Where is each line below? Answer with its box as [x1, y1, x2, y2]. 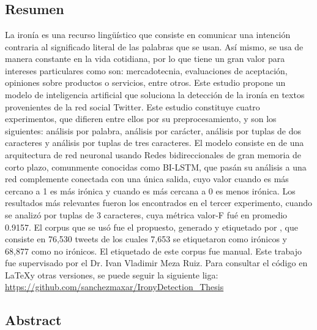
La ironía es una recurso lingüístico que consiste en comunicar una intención [5, 28, 291, 40]
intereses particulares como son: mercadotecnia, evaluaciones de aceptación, [5, 64, 288, 77]
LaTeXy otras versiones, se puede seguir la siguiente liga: [5, 268, 218, 281]
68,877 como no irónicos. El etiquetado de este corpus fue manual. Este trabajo [5, 244, 302, 257]
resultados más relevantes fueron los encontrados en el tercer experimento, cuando [5, 196, 312, 209]
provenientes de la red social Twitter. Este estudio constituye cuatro [5, 100, 260, 113]
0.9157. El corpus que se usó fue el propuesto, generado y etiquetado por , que [5, 220, 299, 233]
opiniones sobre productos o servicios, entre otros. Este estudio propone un [5, 76, 286, 89]
